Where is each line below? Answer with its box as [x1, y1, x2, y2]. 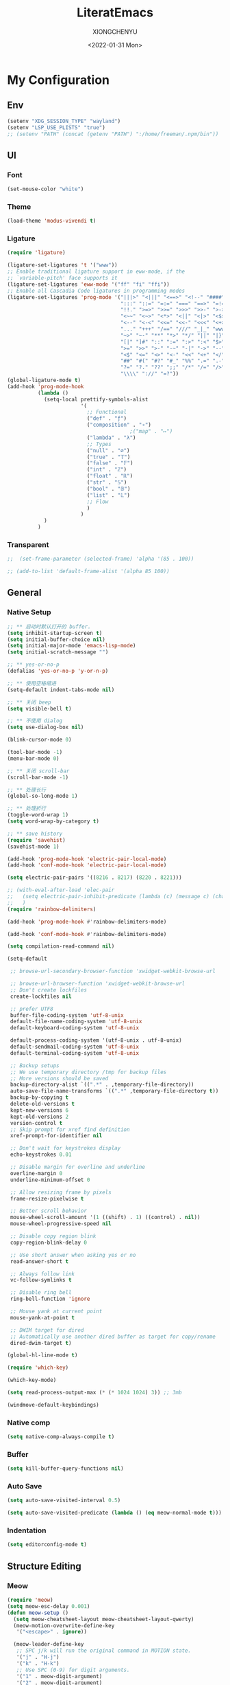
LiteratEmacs [76, 5, 154, 21]
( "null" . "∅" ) [86, 447, 130, 454]
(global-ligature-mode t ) [7, 377, 81, 384]
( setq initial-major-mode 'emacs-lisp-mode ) [7, 643, 136, 649]
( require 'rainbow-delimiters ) [7, 906, 97, 913]
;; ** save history [7, 830, 63, 837]
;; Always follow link [10, 1270, 75, 1277]
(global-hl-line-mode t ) [7, 1352, 78, 1359]
